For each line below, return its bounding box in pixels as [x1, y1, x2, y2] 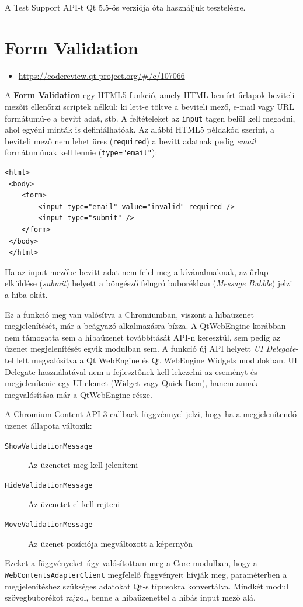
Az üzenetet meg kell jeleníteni [28, 459, 138, 471]
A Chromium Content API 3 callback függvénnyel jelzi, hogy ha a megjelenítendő [5, 408, 297, 420]
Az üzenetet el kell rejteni [28, 498, 120, 510]
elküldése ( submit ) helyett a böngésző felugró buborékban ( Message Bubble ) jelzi [5, 277, 292, 289]
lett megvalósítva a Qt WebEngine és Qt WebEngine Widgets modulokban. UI [16, 353, 298, 366]
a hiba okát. [5, 289, 48, 300]
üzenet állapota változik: [5, 419, 92, 431]
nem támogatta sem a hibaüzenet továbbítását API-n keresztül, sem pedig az [5, 331, 281, 343]
